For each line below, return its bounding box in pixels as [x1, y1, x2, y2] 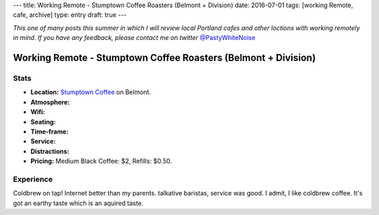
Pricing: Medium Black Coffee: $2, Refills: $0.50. [30, 157, 172, 165]
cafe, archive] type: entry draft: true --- [13, 11, 127, 19]
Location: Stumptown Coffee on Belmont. [30, 88, 151, 96]
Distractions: [30, 147, 69, 155]
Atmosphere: [30, 98, 70, 106]
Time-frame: [30, 127, 69, 136]
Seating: [30, 117, 56, 126]
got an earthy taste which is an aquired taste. [13, 199, 144, 207]
